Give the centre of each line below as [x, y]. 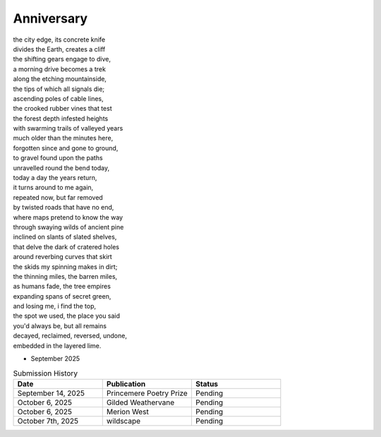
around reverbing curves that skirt [62, 257]
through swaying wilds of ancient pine [68, 227]
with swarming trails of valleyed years [68, 128]
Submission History [45, 373]
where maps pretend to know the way [68, 217]
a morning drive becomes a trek [59, 69]
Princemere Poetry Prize [147, 393]
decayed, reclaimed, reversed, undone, [70, 336]
